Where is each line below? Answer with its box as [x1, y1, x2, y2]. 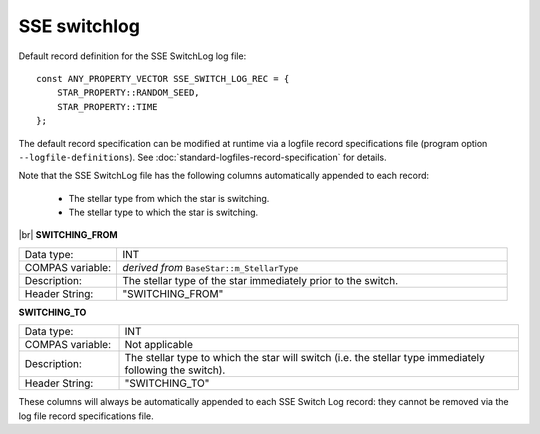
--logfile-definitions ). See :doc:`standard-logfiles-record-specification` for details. [18, 151, 387, 163]
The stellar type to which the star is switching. [68, 206, 259, 219]
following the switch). [124, 363, 226, 377]
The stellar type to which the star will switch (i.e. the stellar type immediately [124, 351, 485, 365]
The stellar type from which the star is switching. [68, 192, 270, 204]
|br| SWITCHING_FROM [18, 229, 119, 241]
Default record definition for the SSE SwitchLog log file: [18, 50, 247, 62]
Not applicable [124, 338, 194, 352]
